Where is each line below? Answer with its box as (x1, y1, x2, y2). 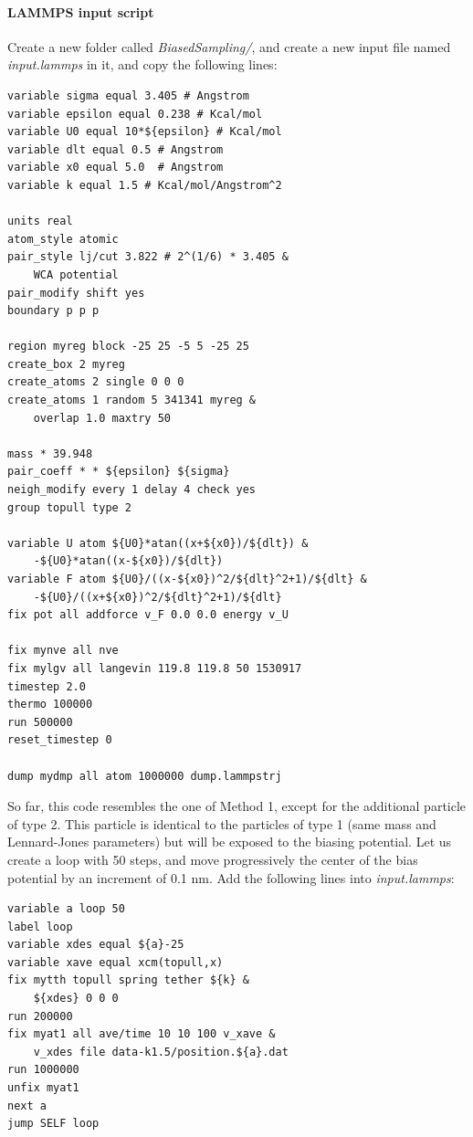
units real (7, 215, 73, 228)
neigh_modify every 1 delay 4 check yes (7, 483, 257, 497)
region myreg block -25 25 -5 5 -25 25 (7, 340, 249, 353)
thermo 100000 (7, 698, 93, 711)
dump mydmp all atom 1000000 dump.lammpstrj (7, 769, 282, 783)
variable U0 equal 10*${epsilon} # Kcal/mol (7, 125, 282, 139)
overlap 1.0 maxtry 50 (33, 411, 171, 425)
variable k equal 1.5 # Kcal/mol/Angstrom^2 (7, 178, 282, 192)
